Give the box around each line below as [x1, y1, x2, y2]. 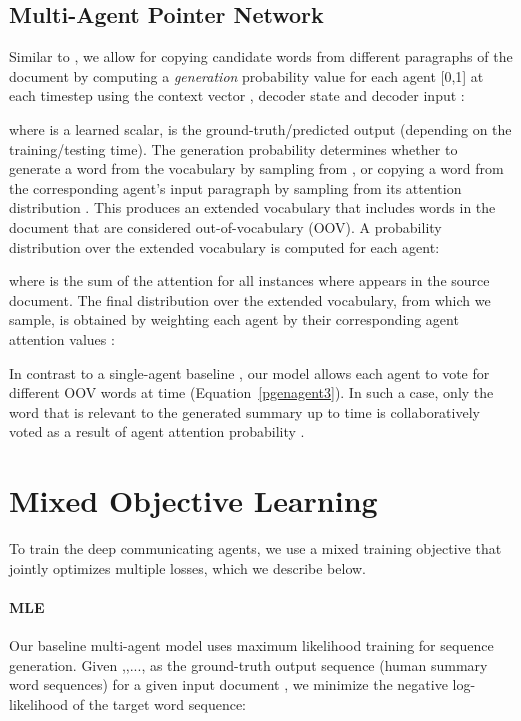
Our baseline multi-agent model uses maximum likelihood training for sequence [9, 635, 494, 655]
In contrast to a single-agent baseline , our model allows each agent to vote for [9, 362, 490, 383]
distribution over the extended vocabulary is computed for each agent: [9, 236, 440, 257]
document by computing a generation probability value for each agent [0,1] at [9, 65, 484, 86]
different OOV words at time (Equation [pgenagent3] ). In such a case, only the [9, 382, 494, 403]
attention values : [9, 328, 115, 349]
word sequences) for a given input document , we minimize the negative [9, 674, 448, 695]
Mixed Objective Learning [9, 480, 378, 521]
